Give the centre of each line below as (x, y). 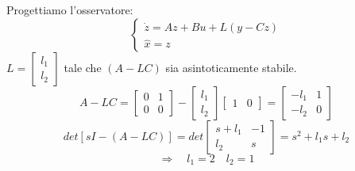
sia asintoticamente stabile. (231, 67)
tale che (83, 67)
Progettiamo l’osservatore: (70, 9)
